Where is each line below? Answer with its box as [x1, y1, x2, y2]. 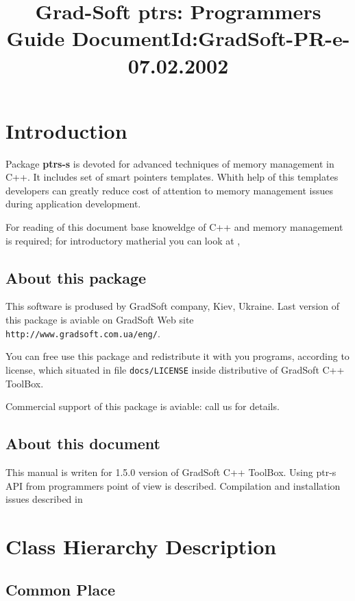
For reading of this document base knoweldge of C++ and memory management [5, 220, 343, 234]
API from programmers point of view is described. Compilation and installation [5, 478, 341, 492]
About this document [5, 433, 160, 454]
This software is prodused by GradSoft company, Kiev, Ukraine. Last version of [5, 299, 340, 313]
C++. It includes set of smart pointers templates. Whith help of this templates [5, 170, 339, 184]
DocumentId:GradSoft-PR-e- [71, 24, 350, 52]
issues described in [5, 492, 83, 506]
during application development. [5, 196, 141, 211]
